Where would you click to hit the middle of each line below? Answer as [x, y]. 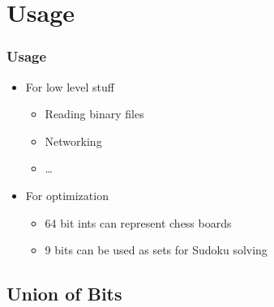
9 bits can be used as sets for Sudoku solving [156, 250]
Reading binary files [94, 114]
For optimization [67, 195]
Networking [73, 141]
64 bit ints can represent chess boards [138, 222]
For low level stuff [70, 86]
